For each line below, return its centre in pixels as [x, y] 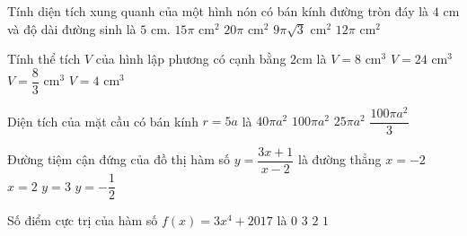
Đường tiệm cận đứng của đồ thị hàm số [119, 159]
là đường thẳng [340, 159]
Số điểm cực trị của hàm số [83, 220]
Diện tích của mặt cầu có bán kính [103, 121]
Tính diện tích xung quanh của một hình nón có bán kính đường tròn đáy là [218, 11]
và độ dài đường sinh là [72, 28]
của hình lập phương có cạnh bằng [191, 59]
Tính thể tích [44, 59]
